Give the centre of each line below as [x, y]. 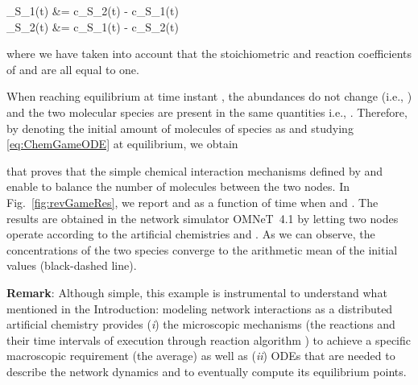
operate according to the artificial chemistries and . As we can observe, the [191, 234]
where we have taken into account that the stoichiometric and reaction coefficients [209, 54]
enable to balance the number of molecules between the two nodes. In [178, 186]
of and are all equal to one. [73, 69]
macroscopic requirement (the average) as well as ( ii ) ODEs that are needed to [201, 356]
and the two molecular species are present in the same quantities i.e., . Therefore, [207, 112]
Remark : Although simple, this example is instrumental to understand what [197, 292]
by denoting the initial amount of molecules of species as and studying [180, 128]
